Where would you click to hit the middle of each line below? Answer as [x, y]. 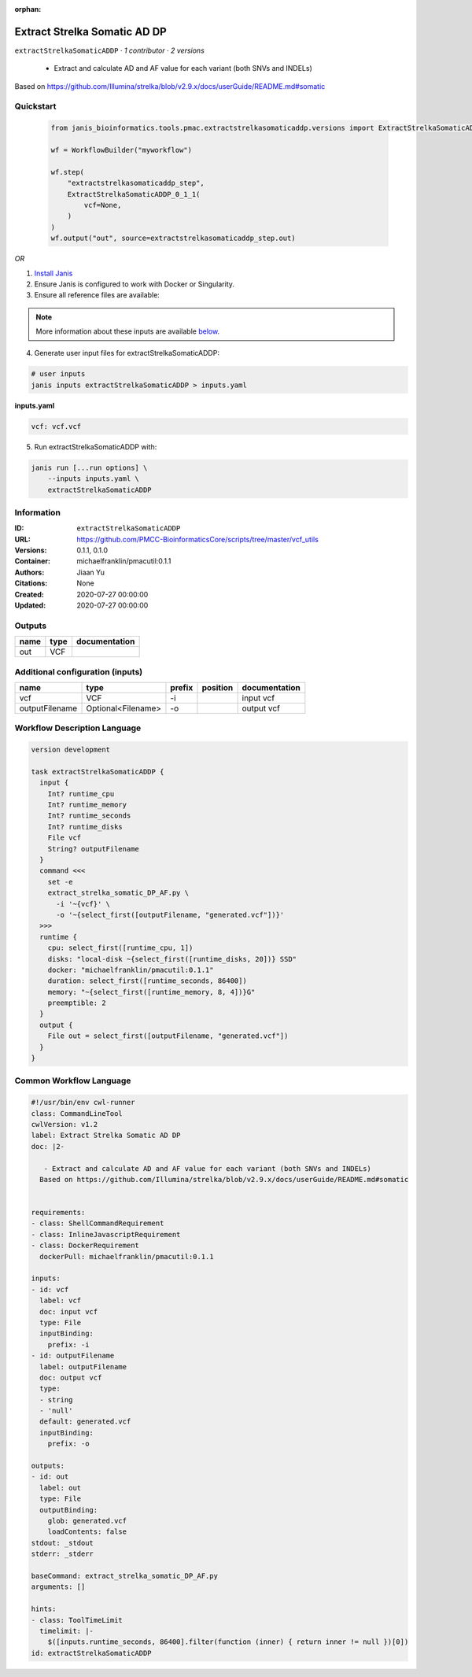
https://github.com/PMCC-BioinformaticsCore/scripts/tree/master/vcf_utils [197, 539]
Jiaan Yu [91, 572]
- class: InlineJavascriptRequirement [106, 1234]
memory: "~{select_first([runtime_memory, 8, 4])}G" [151, 992]
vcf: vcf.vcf [56, 426]
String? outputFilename [93, 849]
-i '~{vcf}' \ [83, 904]
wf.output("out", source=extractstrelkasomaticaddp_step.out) [173, 238]
